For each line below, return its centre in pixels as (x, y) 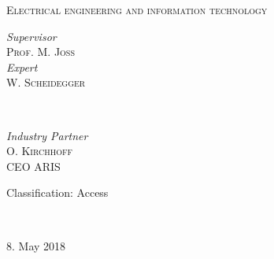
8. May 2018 (36, 245)
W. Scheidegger (46, 82)
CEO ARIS (33, 166)
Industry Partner (47, 135)
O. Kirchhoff (40, 151)
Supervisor (31, 36)
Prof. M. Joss (41, 52)
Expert (22, 67)
